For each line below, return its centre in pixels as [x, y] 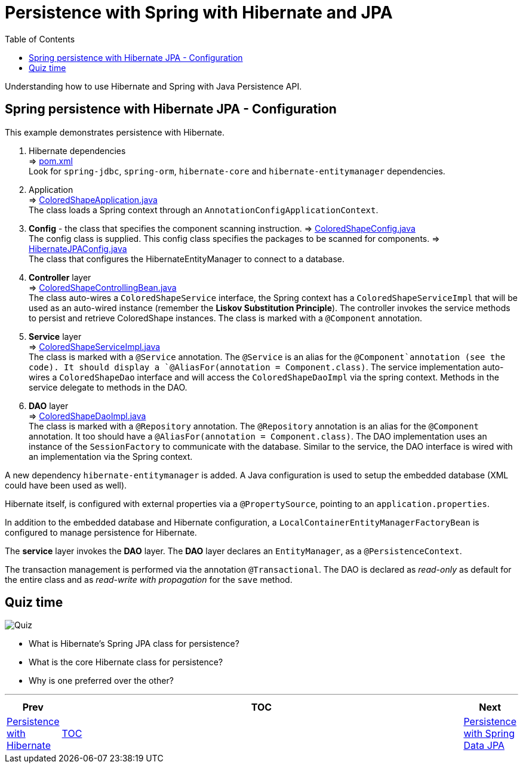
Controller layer [60, 277]
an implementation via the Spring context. [111, 456]
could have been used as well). [66, 485]
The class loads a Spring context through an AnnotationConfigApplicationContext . [204, 210]
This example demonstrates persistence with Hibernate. [115, 132]
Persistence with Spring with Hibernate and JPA [199, 13]
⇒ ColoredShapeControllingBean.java [103, 287]
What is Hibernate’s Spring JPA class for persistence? [134, 644]
